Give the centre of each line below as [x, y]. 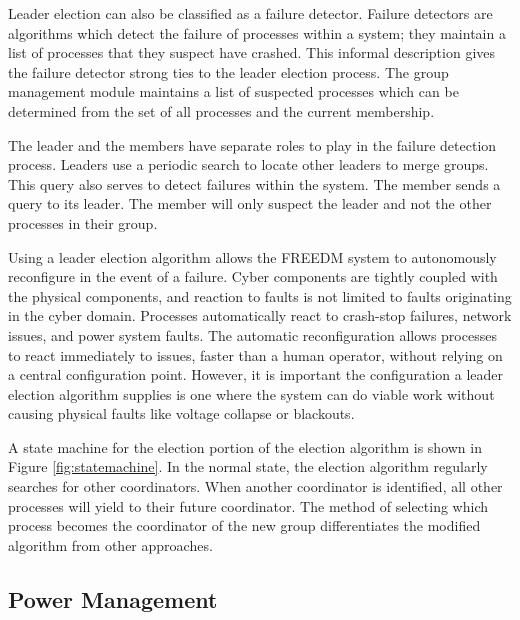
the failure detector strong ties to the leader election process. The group [228, 71]
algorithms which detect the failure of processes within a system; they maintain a [257, 32]
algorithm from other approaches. [110, 544]
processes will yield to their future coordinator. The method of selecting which [248, 505]
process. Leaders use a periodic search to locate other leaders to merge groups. [248, 164]
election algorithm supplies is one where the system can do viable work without [251, 393]
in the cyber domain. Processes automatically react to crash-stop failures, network [260, 315]
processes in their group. [83, 222]
